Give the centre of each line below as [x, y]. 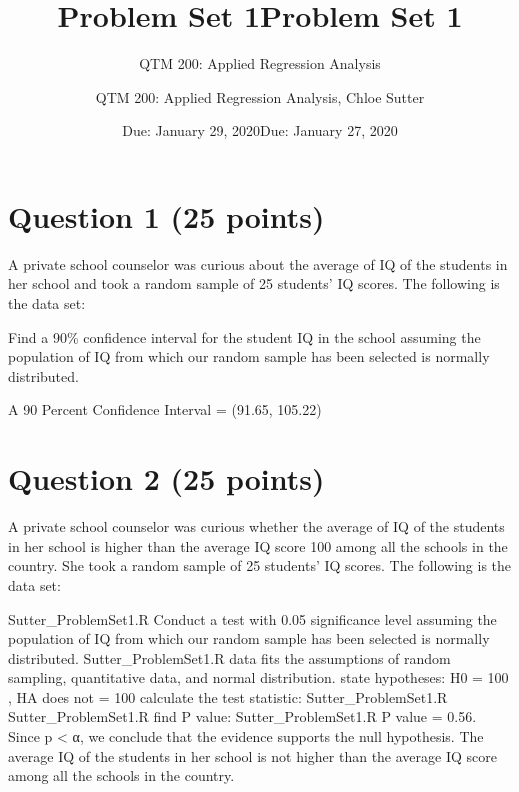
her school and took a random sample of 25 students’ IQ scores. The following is [254, 283]
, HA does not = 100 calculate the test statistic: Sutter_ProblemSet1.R [228, 696]
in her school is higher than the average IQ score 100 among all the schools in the [258, 545]
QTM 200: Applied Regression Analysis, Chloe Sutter [260, 96]
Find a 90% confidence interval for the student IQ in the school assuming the [244, 336]
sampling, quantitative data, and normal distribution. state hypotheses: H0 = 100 [258, 677]
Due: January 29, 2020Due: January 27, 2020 [260, 130]
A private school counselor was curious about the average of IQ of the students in [258, 263]
